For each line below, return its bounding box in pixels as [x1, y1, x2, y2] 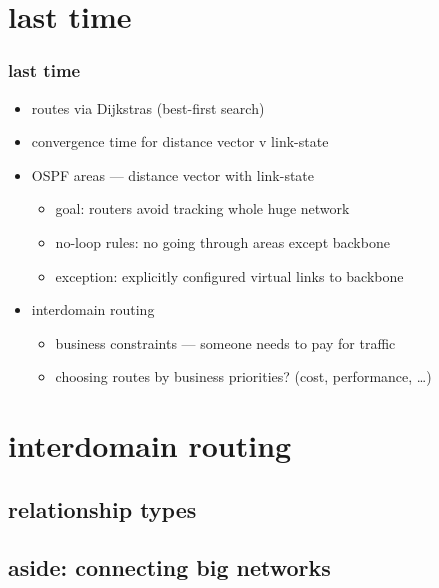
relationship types [8, 493, 197, 524]
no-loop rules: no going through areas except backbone [55, 231, 390, 252]
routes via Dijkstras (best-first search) [31, 97, 265, 118]
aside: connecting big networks [8, 552, 331, 583]
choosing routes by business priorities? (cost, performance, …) [55, 366, 432, 387]
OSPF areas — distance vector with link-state [31, 164, 315, 185]
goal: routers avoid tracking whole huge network [55, 198, 350, 219]
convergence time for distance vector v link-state [31, 131, 329, 152]
